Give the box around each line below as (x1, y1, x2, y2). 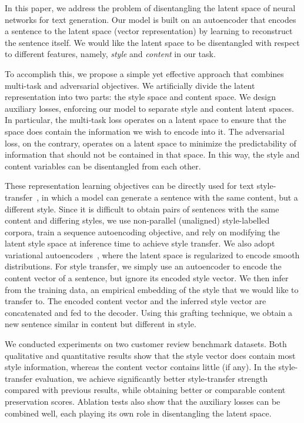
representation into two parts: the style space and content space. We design (5, 91, 276, 103)
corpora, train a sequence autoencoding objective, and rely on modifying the (5, 225, 280, 238)
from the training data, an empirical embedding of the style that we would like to (5, 283, 299, 295)
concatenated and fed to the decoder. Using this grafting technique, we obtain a (5, 306, 293, 318)
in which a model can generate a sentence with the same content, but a (41, 191, 298, 203)
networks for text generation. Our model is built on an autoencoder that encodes (5, 13, 296, 25)
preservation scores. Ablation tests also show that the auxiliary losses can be (5, 395, 280, 407)
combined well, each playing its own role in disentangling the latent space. (5, 407, 272, 419)
